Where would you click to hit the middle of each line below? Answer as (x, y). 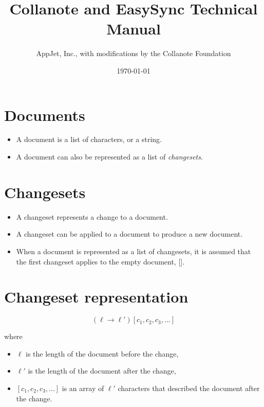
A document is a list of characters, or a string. (89, 139)
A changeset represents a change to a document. (92, 216)
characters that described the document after (189, 388)
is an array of (83, 388)
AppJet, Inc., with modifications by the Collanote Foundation (134, 53)
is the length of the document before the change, (102, 353)
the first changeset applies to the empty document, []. (100, 261)
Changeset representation (96, 297)
